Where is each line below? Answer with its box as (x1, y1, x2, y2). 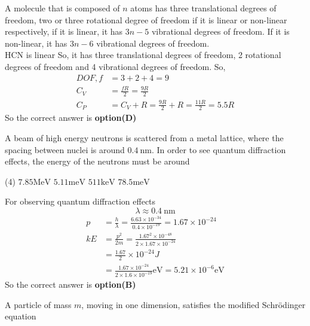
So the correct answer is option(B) (5, 278, 136, 291)
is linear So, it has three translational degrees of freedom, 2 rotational (26, 48, 281, 61)
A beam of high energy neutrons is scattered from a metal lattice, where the (5, 131, 284, 144)
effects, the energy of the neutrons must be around (5, 155, 190, 167)
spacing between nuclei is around (5, 143, 125, 156)
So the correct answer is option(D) (5, 111, 137, 124)
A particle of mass (5, 298, 72, 310)
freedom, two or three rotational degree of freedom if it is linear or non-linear (5, 13, 287, 26)
